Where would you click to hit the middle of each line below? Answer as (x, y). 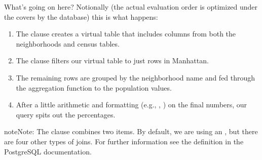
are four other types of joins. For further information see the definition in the (124, 141)
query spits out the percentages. (66, 114)
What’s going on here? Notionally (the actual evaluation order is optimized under (131, 7)
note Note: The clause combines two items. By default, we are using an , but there (131, 131)
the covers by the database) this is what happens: (81, 16)
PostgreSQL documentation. (48, 151)
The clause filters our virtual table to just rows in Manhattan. (112, 61)
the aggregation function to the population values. (94, 87)
